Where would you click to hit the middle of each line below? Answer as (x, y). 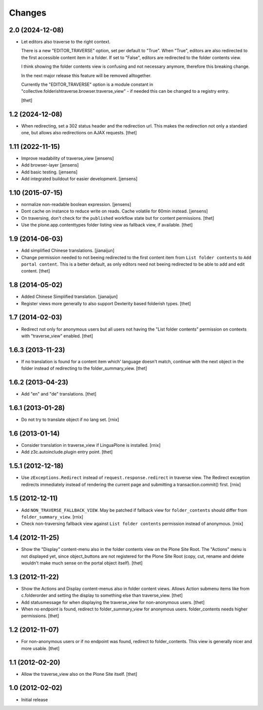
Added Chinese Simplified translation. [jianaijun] (69, 297)
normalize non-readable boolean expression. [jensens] (76, 205)
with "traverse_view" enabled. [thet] (57, 336)
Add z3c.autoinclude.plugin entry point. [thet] (67, 452)
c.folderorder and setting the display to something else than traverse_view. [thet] (102, 595)
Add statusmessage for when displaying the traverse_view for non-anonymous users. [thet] (113, 602)
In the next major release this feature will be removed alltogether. (86, 75)
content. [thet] (36, 271)
